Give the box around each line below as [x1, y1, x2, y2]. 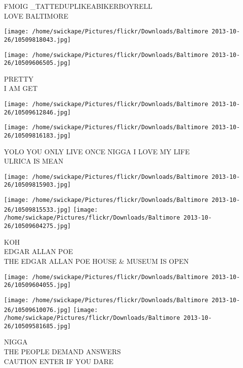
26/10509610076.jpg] [4, 306, 71, 313]
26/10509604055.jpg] [4, 282, 71, 289]
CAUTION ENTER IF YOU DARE [4, 356, 114, 366]
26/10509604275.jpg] [4, 223, 71, 230]
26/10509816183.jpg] [4, 132, 71, 139]
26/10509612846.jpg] [4, 109, 71, 116]
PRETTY [4, 73, 34, 84]
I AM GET [4, 83, 38, 93]
